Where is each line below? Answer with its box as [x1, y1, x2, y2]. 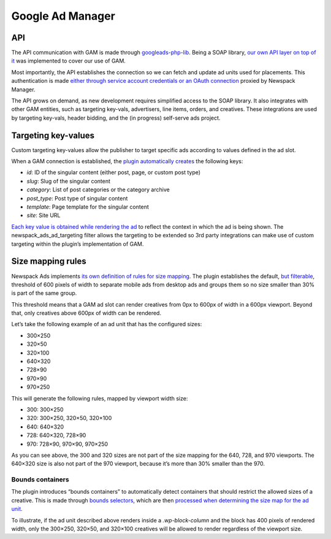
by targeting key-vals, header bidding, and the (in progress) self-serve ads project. [11, 114, 221, 121]
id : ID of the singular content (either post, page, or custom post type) [26, 169, 201, 176]
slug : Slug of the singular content [26, 177, 110, 185]
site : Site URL [26, 212, 61, 219]
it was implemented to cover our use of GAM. [11, 57, 126, 64]
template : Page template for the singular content [26, 203, 150, 211]
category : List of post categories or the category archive [26, 186, 170, 193]
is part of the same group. [11, 289, 77, 297]
